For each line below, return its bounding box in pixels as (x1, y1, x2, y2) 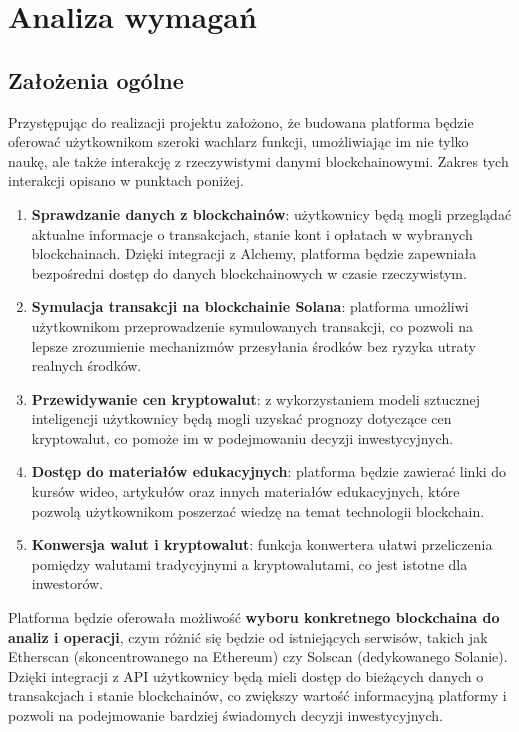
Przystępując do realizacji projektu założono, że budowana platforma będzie (8, 111, 474, 132)
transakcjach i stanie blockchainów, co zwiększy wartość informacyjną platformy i (8, 685, 507, 706)
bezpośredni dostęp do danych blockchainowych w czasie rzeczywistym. (31, 262, 467, 283)
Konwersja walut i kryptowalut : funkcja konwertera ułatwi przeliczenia (31, 534, 493, 555)
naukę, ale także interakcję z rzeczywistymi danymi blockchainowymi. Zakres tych (8, 150, 509, 171)
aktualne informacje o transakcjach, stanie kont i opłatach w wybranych (31, 223, 473, 244)
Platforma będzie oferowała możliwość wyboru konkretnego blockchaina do (8, 607, 500, 628)
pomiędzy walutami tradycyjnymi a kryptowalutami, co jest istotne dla (31, 553, 468, 574)
